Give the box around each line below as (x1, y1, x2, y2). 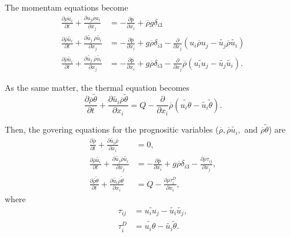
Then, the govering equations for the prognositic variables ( (5, 123, 219, 136)
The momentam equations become (5, 1, 128, 13)
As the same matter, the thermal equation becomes (5, 81, 190, 93)
